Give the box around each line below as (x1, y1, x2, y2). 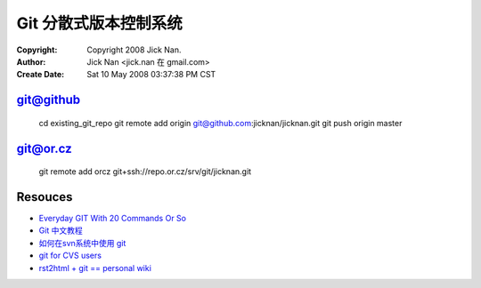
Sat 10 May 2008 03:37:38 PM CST (86, 69, 216, 80)
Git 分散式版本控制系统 (16, 13, 183, 33)
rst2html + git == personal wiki (38, 262, 151, 273)
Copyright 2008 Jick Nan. (86, 44, 182, 55)
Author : (16, 56, 46, 67)
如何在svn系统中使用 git (38, 237, 126, 248)
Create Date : (16, 69, 65, 80)
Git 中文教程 (38, 225, 84, 236)
